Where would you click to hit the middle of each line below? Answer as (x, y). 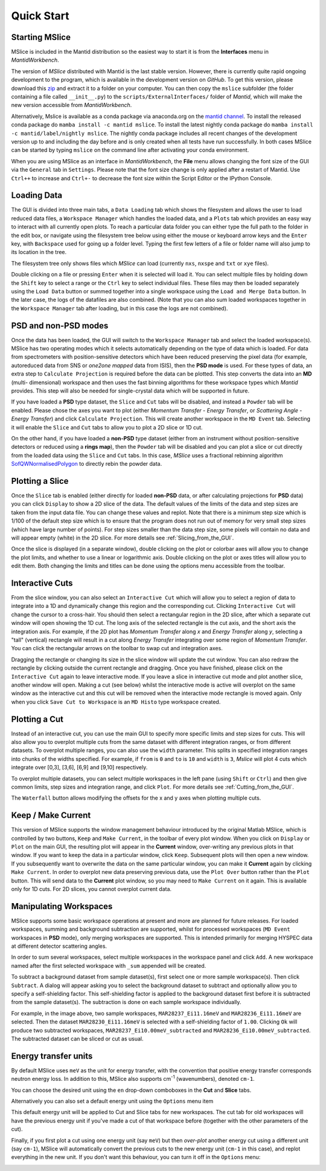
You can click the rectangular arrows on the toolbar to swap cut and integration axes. (117, 648)
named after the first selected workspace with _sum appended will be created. (109, 965)
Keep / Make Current (51, 816)
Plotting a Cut (37, 719)
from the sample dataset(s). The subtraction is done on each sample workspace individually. (126, 1002)
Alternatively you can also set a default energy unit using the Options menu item (112, 1101)
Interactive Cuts (42, 583)
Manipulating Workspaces (62, 906)
